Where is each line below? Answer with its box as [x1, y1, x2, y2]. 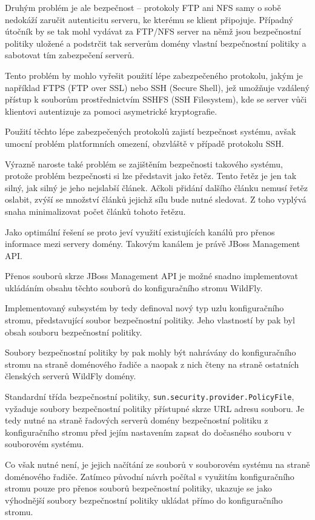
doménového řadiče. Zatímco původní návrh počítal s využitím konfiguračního [5, 470, 294, 482]
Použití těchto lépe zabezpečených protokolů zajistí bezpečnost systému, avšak [5, 125, 296, 138]
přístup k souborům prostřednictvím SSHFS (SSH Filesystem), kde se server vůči [5, 93, 307, 106]
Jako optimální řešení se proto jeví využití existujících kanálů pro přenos [5, 225, 275, 238]
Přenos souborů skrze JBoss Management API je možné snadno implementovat [5, 269, 298, 282]
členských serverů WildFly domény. [5, 370, 136, 382]
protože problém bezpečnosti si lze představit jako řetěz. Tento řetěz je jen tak [5, 169, 297, 182]
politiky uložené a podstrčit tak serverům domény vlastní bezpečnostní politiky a [5, 36, 307, 49]
